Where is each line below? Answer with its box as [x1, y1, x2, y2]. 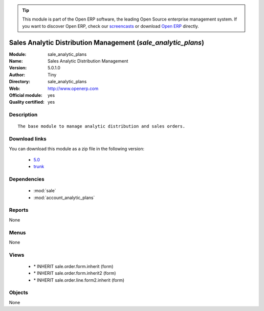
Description [9, 111, 38, 118]
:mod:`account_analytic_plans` [33, 195, 95, 200]
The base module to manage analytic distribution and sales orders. [18, 124, 185, 129]
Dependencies [9, 176, 45, 183]
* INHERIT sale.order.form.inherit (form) [33, 263, 113, 269]
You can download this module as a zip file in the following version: [9, 146, 145, 152]
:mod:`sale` [33, 188, 56, 194]
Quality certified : [9, 99, 45, 105]
